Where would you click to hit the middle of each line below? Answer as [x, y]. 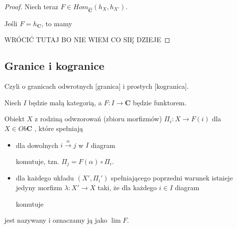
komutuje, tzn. [37, 161]
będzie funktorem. [160, 102]
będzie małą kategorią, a [65, 102]
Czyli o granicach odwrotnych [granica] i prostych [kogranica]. [97, 86]
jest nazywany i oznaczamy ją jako [56, 220]
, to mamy [57, 23]
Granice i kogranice [55, 66]
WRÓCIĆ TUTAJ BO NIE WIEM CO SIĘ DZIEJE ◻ [87, 40]
